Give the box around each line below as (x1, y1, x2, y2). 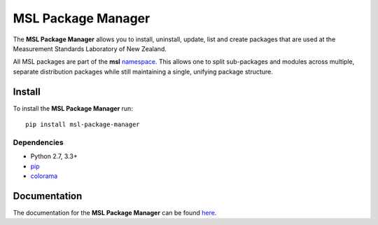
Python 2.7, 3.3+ (30, 152, 78, 161)
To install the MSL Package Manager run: (13, 104, 133, 112)
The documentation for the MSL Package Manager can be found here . (13, 208, 217, 217)
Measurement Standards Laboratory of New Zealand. (13, 44, 167, 53)
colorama (30, 172, 58, 180)
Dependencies (13, 137, 64, 147)
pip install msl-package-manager (25, 121, 140, 129)
